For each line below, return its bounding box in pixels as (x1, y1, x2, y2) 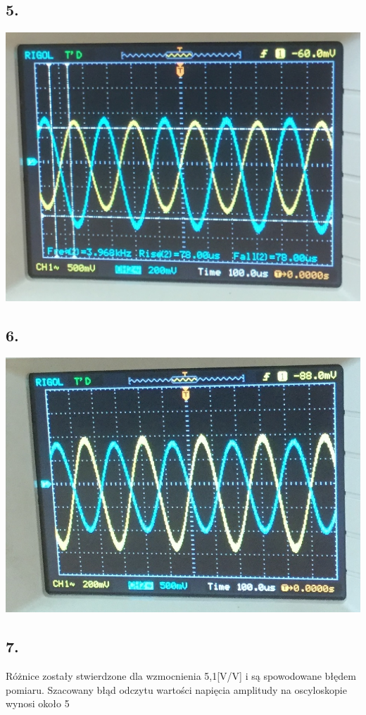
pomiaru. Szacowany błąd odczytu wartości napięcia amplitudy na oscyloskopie (6, 682, 347, 697)
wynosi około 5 (6, 696, 70, 711)
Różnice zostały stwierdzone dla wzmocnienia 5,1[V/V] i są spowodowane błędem (6, 668, 356, 683)
